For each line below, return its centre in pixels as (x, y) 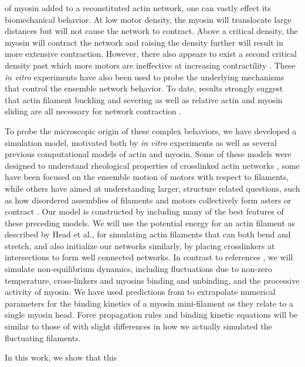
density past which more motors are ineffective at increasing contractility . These (150, 65)
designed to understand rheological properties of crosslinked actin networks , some (152, 165)
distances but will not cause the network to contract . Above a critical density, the (151, 31)
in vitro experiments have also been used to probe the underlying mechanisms (145, 77)
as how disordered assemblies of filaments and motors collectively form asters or (148, 200)
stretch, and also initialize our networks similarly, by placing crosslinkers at (140, 245)
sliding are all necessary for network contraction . (93, 111)
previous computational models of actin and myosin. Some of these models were (148, 154)
